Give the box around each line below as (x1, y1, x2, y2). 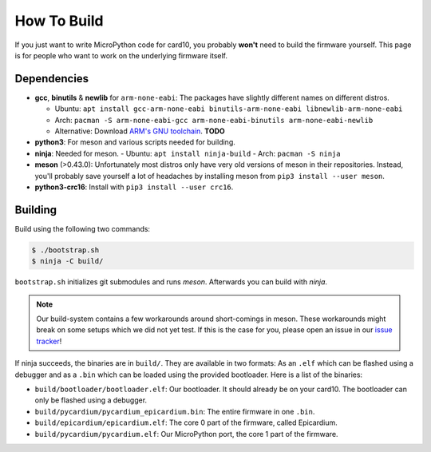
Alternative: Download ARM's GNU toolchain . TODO (54, 126, 225, 136)
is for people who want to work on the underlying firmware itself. (14, 50, 227, 60)
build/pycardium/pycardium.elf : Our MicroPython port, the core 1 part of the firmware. (34, 429, 338, 438)
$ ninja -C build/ (31, 256, 104, 266)
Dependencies (14, 72, 89, 85)
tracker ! (36, 336, 62, 346)
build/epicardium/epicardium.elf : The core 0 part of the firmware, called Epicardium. (34, 418, 338, 427)
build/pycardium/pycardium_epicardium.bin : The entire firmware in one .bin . (34, 406, 315, 416)
